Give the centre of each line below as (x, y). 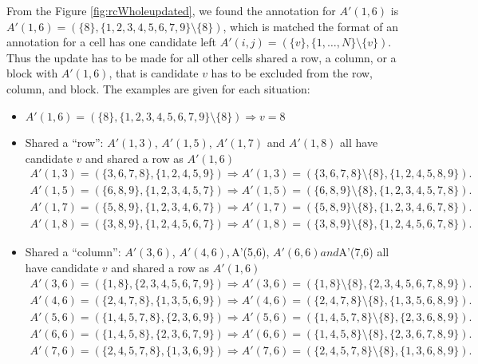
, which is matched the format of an (310, 26)
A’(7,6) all (364, 252)
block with (32, 73)
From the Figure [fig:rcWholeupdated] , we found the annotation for (171, 10)
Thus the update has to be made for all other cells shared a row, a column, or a (201, 57)
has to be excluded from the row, (292, 73)
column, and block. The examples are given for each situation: (158, 88)
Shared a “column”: (73, 252)
